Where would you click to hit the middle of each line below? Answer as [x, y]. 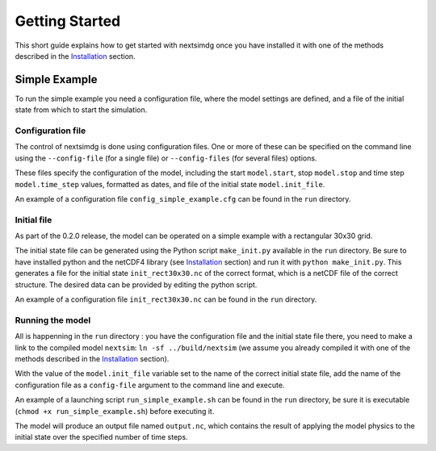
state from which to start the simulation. [81, 110]
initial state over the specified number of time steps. [102, 437]
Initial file [34, 219]
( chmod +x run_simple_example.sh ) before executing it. [115, 411]
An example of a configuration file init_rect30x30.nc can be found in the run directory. [166, 299]
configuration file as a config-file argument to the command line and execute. [150, 385]
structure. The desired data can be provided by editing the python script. [136, 284]
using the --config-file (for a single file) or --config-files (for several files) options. [166, 158]
